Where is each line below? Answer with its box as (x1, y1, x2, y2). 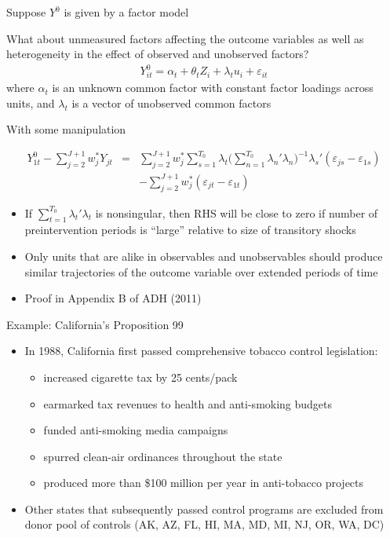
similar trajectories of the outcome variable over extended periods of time (24, 263, 378, 280)
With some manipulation (6, 121, 126, 137)
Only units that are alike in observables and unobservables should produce (24, 247, 383, 264)
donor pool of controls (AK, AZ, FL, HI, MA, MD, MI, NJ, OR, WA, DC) (24, 516, 385, 533)
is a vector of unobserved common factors (71, 94, 272, 111)
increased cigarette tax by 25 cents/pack (43, 368, 238, 385)
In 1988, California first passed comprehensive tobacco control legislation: (24, 342, 378, 359)
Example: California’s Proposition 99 (6, 316, 184, 332)
